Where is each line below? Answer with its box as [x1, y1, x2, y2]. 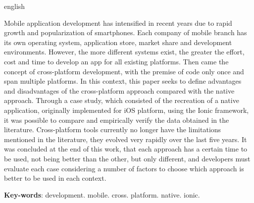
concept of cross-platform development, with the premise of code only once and [4, 66, 244, 76]
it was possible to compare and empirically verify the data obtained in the [4, 114, 229, 125]
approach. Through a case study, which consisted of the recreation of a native [4, 95, 239, 105]
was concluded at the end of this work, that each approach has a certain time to [4, 144, 248, 154]
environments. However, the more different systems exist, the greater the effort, [4, 47, 245, 57]
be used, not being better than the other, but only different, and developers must [4, 153, 251, 163]
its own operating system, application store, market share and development [4, 37, 232, 47]
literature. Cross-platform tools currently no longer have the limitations [4, 124, 221, 135]
